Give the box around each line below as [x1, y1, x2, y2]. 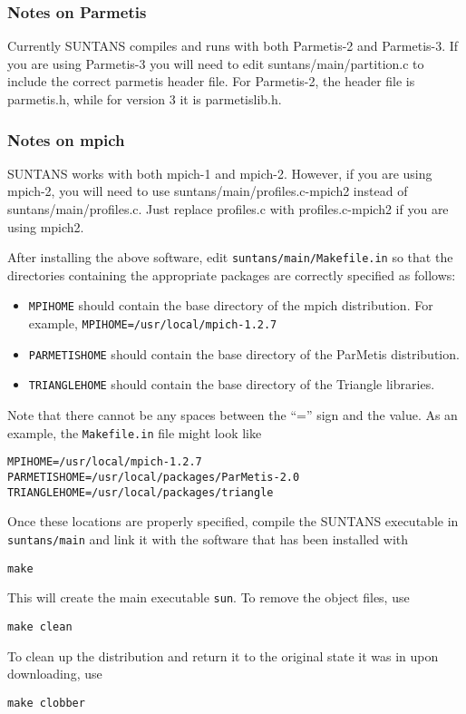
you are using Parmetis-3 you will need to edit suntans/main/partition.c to [7, 54, 424, 73]
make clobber [7, 696, 85, 709]
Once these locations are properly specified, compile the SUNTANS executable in [7, 512, 459, 531]
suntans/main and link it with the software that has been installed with [7, 529, 409, 548]
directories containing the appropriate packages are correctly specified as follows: [7, 265, 456, 284]
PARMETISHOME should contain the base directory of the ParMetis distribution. [28, 344, 460, 363]
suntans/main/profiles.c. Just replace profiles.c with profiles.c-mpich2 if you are [7, 200, 449, 218]
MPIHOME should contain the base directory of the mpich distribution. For [28, 296, 433, 315]
